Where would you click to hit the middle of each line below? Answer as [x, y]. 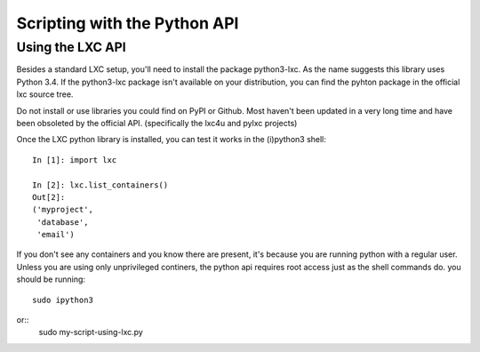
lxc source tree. [45, 94]
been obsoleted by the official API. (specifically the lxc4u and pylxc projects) [157, 123]
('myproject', [63, 210]
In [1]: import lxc [75, 160]
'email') [56, 235]
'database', [63, 222]
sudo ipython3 [63, 300]
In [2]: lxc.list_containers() [100, 185]
